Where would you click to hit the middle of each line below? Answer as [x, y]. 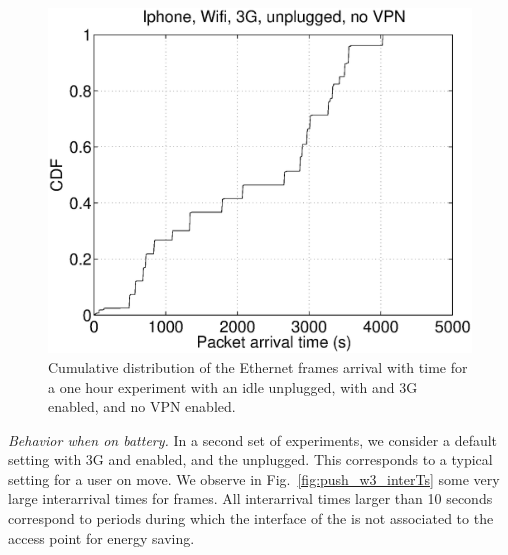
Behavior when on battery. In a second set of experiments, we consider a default [253, 439]
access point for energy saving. [101, 537]
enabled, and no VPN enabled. [142, 406]
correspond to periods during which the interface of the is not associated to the [251, 518]
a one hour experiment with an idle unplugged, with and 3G [233, 386]
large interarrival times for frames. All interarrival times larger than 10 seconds [250, 498]
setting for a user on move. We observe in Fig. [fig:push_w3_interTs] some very [254, 478]
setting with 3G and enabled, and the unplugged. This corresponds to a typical [250, 459]
